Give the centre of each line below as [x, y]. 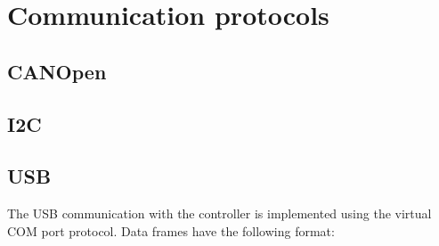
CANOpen [57, 71]
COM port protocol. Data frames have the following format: [171, 230]
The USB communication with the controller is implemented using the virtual [219, 213]
